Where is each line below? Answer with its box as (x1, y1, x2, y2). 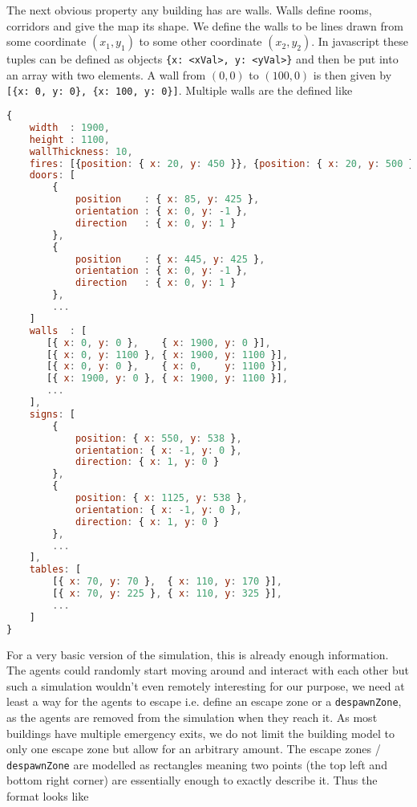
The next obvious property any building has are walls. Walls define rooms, (6, 2, 372, 18)
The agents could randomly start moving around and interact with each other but (6, 662, 410, 679)
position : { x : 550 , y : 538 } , (75, 432, 242, 444)
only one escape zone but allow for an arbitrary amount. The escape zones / (6, 740, 381, 757)
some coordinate (6, 33, 87, 50)
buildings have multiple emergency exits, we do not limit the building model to (6, 724, 395, 741)
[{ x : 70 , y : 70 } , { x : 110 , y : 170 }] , (52, 576, 282, 588)
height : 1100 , (29, 133, 110, 145)
